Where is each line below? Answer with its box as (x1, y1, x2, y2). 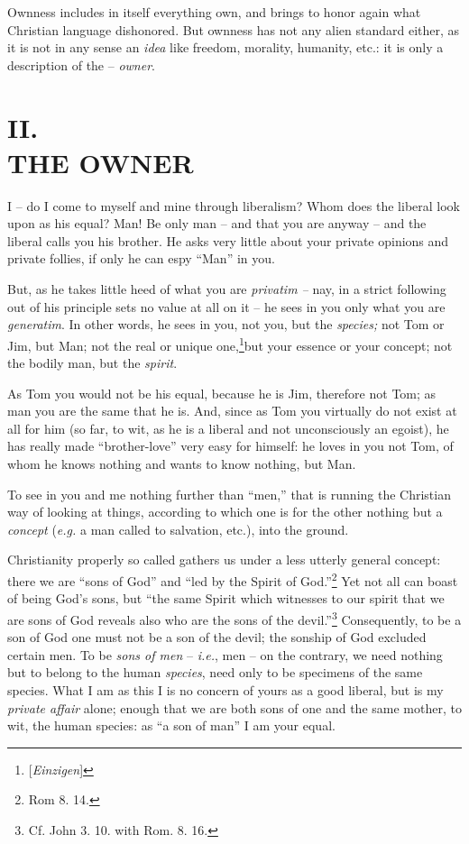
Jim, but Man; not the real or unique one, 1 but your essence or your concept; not (7, 333, 453, 354)
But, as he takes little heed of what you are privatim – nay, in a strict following (7, 280, 446, 298)
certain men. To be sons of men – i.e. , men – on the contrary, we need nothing (7, 645, 443, 664)
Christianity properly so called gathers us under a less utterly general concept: (7, 550, 441, 569)
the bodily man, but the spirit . (7, 353, 178, 372)
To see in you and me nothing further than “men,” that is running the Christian (7, 484, 451, 503)
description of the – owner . (7, 55, 155, 74)
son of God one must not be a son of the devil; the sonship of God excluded (7, 628, 427, 647)
